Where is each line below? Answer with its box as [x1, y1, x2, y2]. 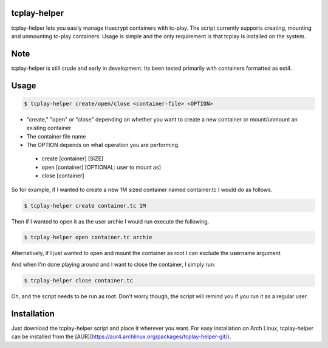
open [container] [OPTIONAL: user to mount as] [41, 163, 161, 171]
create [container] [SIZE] [41, 155, 104, 162]
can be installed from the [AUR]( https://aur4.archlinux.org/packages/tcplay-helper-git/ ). [11, 333, 231, 340]
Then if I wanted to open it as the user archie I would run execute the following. [11, 217, 210, 225]
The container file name [26, 132, 86, 140]
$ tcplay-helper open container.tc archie [24, 234, 152, 241]
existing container [26, 125, 72, 132]
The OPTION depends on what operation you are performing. [26, 141, 180, 148]
